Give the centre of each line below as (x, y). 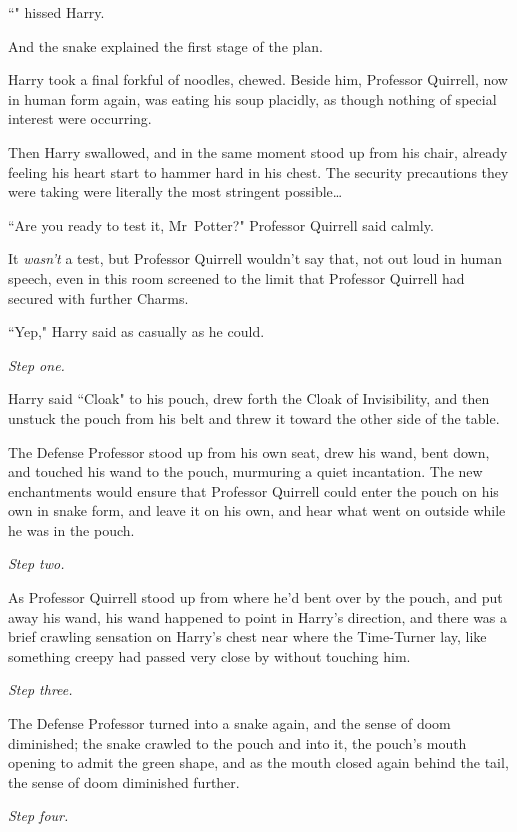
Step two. (36, 563)
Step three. (40, 689)
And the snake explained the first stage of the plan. (165, 45)
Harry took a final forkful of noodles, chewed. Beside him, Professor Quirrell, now (258, 79)
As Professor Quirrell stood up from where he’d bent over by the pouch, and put (255, 597)
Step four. (38, 815)
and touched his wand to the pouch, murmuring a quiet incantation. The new (245, 471)
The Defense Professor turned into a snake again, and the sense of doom (229, 723)
